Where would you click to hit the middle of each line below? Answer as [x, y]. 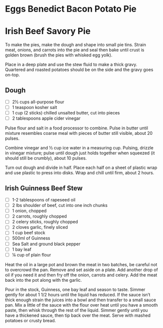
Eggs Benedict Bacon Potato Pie [71, 9]
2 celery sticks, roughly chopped [45, 222]
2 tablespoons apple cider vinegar [46, 118]
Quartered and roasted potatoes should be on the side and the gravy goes [79, 70]
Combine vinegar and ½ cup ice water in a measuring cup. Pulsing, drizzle [79, 148]
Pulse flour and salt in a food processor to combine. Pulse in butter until [77, 128]
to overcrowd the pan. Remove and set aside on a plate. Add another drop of [81, 270]
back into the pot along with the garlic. [43, 280]
